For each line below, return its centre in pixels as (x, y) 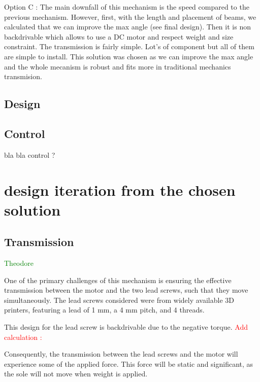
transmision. (23, 76)
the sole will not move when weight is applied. (76, 374)
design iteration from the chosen (120, 189)
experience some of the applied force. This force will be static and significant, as (129, 363)
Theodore (19, 263)
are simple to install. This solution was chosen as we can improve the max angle (129, 56)
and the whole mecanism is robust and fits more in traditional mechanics (118, 66)
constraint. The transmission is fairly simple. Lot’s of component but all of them (129, 46)
